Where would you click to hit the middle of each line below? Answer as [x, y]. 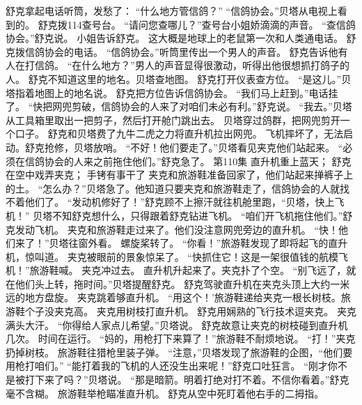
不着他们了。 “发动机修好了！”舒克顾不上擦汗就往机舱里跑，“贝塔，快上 [170, 202]
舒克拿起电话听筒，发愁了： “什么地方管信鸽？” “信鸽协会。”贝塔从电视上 [172, 10]
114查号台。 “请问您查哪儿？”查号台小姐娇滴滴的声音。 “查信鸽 [211, 24]
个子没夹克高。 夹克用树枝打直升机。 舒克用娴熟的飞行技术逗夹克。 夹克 [190, 311]
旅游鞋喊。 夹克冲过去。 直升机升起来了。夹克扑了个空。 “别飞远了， [188, 270]
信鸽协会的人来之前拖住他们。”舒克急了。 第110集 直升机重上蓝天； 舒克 [188, 161]
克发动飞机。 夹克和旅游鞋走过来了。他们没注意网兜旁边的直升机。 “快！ [172, 229]
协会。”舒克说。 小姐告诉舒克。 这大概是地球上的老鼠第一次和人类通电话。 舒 [181, 38]
